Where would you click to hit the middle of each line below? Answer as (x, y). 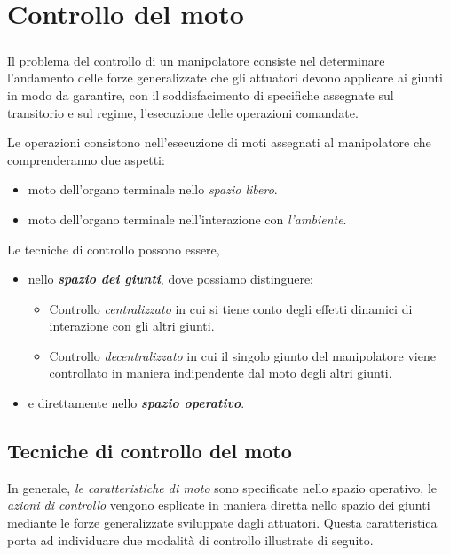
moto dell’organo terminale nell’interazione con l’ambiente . (187, 219)
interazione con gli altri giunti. (132, 326)
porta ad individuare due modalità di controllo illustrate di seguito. (190, 539)
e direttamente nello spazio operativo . (136, 403)
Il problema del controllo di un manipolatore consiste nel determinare (196, 60)
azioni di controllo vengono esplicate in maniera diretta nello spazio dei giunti (219, 505)
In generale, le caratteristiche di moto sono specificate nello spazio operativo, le (222, 487)
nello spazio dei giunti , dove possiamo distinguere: (170, 279)
